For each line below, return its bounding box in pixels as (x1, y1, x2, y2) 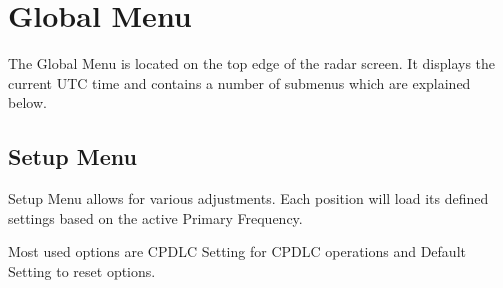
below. (8, 92, 47, 113)
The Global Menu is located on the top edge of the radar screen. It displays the (8, 53, 496, 74)
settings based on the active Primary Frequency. (8, 207, 303, 228)
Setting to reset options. (8, 260, 156, 281)
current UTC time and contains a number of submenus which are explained (8, 72, 471, 93)
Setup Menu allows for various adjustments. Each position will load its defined (8, 188, 489, 209)
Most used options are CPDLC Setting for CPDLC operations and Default (8, 241, 466, 262)
